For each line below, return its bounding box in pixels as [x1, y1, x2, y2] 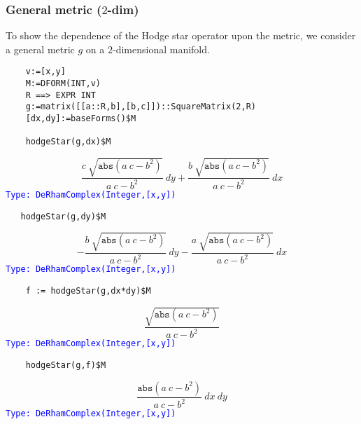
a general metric [6, 41, 75, 56]
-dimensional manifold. [112, 41, 210, 56]
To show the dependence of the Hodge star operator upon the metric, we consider [6, 28, 356, 43]
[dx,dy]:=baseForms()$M [25, 114, 136, 124]
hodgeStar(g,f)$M [25, 360, 106, 371]
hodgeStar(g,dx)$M [25, 137, 111, 147]
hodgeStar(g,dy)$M [20, 211, 106, 221]
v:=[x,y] [25, 67, 66, 77]
